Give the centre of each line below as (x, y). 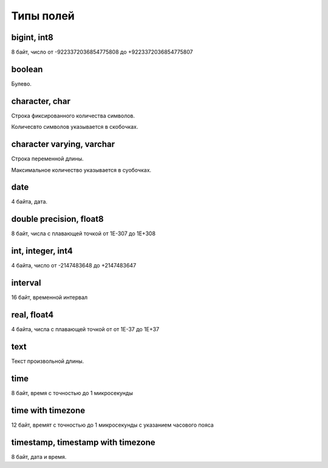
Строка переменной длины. (47, 159)
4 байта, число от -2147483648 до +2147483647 (74, 266)
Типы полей (43, 16)
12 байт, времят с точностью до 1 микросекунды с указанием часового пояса (112, 425)
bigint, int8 (32, 37)
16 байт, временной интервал (50, 297)
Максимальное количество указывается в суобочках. (81, 170)
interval (26, 283)
